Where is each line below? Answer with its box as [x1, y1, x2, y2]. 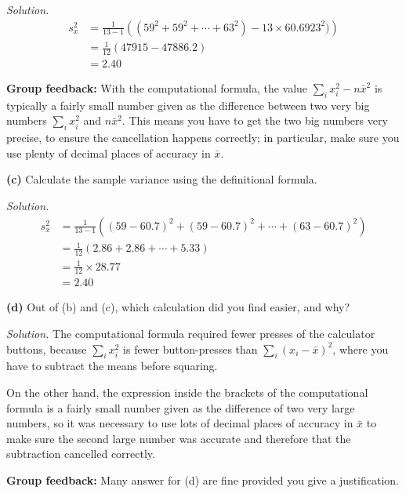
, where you [332, 340, 389, 357]
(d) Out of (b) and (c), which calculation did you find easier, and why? [6, 299, 350, 315]
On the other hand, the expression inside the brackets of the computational [6, 383, 368, 400]
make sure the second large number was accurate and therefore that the [6, 430, 351, 446]
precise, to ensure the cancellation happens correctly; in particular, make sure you [6, 129, 400, 146]
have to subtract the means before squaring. [6, 358, 218, 374]
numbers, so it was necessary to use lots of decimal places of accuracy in [6, 415, 353, 431]
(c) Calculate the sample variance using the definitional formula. [6, 171, 317, 187]
